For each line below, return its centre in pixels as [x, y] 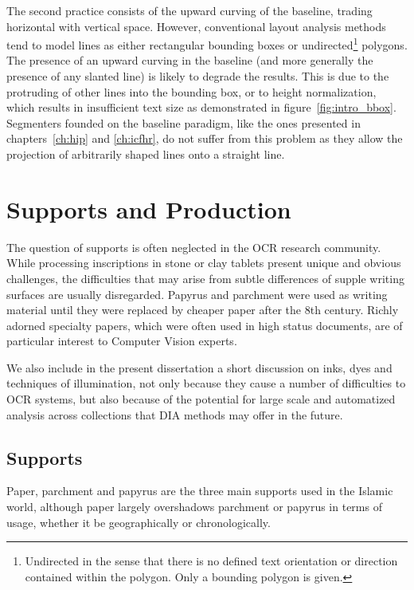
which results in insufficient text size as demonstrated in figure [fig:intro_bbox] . [201, 107]
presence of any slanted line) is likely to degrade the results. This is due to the [198, 76]
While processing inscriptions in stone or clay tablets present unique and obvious [204, 263]
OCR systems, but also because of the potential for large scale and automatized [201, 399]
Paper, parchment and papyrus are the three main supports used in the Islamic [200, 491]
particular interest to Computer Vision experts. [122, 341]
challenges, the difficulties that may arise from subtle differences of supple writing [205, 278]
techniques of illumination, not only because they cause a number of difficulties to [206, 383]
